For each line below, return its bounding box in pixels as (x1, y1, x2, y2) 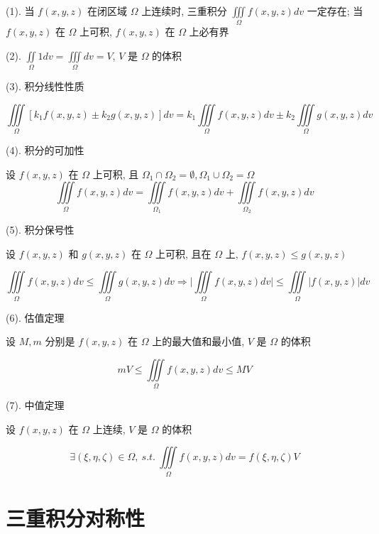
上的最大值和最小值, (152, 334, 245, 349)
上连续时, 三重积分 (141, 4, 227, 18)
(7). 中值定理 (6, 398, 65, 413)
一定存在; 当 (307, 4, 363, 18)
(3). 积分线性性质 (6, 79, 84, 94)
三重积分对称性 (6, 503, 145, 532)
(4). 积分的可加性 (6, 143, 84, 158)
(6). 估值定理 (6, 310, 65, 325)
